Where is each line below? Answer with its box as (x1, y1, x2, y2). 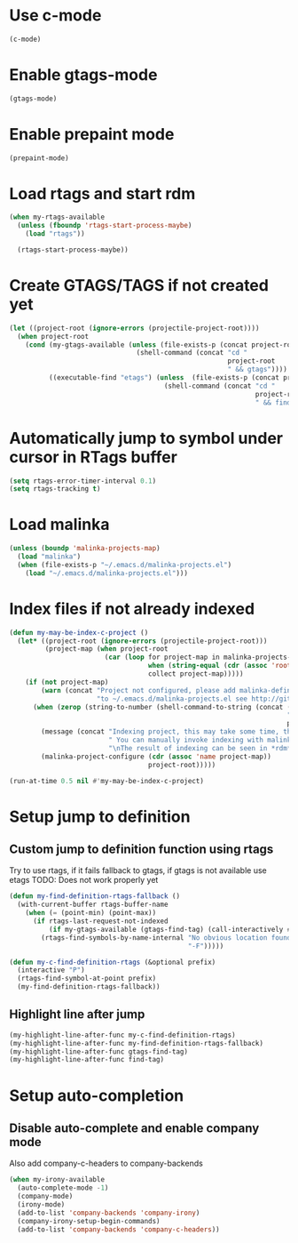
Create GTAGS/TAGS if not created (9, 276, 269, 296)
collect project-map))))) (147, 670, 244, 678)
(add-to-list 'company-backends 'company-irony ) (17, 1208, 200, 1217)
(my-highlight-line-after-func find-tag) (9, 1055, 165, 1064)
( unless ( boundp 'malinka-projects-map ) (9, 544, 161, 553)
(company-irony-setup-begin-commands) (17, 1216, 161, 1225)
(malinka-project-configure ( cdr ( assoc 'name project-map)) (41, 752, 272, 761)
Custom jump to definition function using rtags (9, 841, 274, 856)
